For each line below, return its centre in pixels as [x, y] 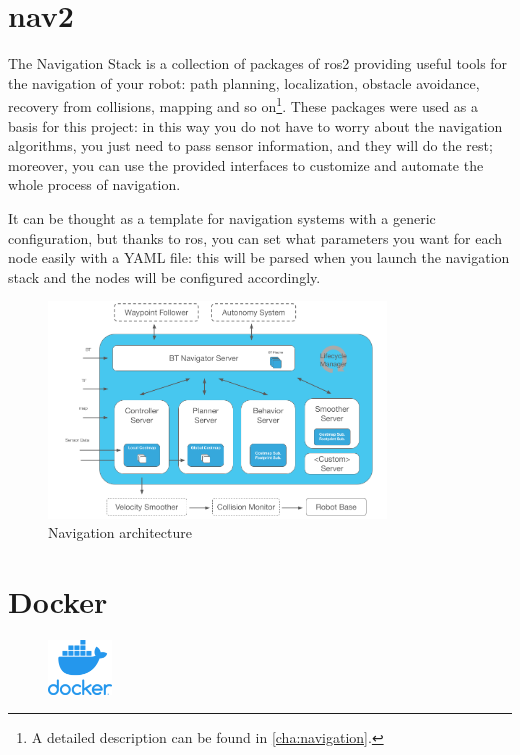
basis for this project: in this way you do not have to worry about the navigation [255, 125]
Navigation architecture [120, 532]
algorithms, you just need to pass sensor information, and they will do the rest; [250, 145]
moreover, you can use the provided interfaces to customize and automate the [246, 164]
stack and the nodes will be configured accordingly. [164, 276]
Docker [58, 601]
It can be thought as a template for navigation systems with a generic [222, 217]
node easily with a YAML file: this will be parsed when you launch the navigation [259, 257]
